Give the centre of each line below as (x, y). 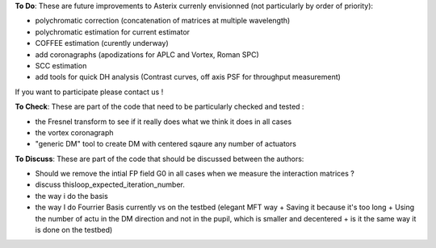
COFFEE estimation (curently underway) (102, 43)
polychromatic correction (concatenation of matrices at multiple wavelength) (163, 21)
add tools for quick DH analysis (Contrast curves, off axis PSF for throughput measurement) (188, 77)
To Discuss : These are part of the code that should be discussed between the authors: (159, 159)
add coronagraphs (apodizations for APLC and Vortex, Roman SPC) (147, 54)
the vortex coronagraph (74, 132)
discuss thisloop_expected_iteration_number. (110, 184)
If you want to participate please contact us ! (89, 92)
